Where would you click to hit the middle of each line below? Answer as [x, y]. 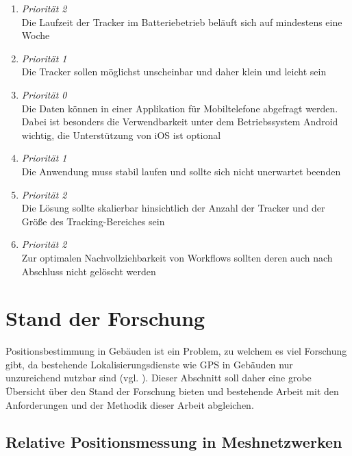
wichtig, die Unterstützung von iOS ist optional [121, 135]
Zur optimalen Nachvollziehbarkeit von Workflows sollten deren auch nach [177, 257]
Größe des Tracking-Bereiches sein [93, 221]
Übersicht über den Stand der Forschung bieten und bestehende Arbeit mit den [172, 391]
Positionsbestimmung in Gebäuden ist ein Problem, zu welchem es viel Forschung [176, 351]
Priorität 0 [44, 94]
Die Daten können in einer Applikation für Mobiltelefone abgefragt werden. [180, 108]
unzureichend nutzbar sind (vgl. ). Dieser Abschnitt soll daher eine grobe [159, 378]
